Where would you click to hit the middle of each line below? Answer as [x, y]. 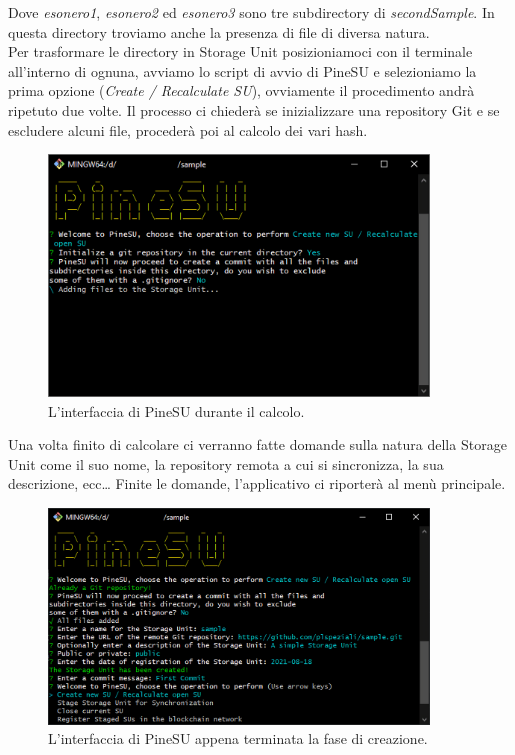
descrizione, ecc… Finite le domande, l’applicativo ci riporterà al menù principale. [257, 483]
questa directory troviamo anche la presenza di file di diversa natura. [219, 31]
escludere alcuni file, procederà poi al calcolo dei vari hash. [188, 129]
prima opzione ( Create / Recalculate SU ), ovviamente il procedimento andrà [241, 90]
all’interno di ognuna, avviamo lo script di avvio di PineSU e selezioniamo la [242, 70]
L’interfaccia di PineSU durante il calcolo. [176, 410]
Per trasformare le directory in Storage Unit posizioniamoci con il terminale [240, 51]
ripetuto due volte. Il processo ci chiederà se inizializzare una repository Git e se [254, 109]
